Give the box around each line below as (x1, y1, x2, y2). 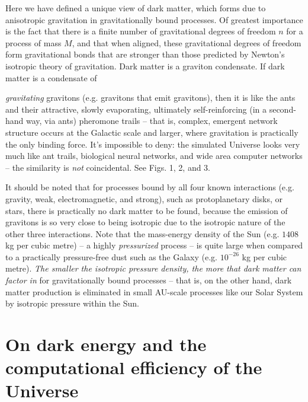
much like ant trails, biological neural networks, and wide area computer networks (5, 149, 303, 162)
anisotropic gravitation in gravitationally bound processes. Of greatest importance (5, 13, 303, 25)
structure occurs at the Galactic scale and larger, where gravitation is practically (5, 126, 299, 138)
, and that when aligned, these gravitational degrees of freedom (72, 36, 301, 49)
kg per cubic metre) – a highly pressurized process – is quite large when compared (5, 239, 303, 251)
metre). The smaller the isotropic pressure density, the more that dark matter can (5, 262, 301, 275)
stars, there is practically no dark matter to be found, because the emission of (5, 204, 288, 216)
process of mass (5, 36, 62, 49)
